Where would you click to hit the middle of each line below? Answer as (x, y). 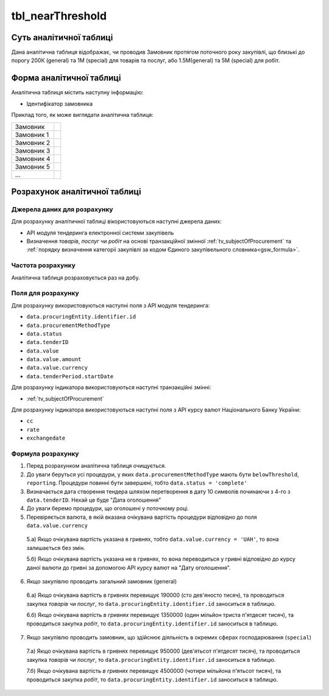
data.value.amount (54, 360)
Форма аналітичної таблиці (66, 78)
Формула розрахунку (45, 454)
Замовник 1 (32, 135)
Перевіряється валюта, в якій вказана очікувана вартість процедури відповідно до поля (142, 517)
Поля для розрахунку (45, 294)
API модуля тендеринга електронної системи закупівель (100, 233)
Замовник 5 (33, 166)
